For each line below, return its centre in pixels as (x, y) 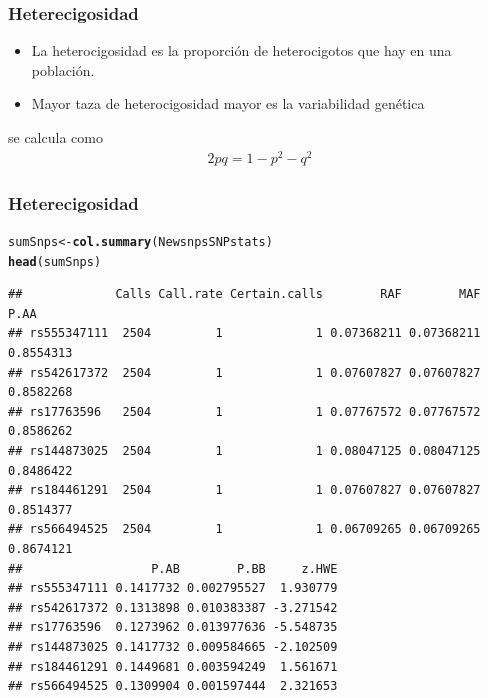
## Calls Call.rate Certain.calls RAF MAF (244, 294)
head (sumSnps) (55, 261)
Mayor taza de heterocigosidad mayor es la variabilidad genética (228, 103)
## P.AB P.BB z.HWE (173, 568)
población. (63, 69)
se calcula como (55, 137)
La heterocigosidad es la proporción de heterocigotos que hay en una (241, 50)
